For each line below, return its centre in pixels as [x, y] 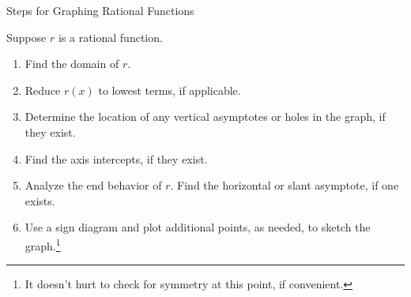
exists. [40, 200]
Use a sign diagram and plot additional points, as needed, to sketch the [198, 227]
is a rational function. [110, 37]
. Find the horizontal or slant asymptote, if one [285, 185]
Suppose [26, 37]
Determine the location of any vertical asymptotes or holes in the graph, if [205, 117]
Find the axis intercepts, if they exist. [116, 158]
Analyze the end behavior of [93, 185]
